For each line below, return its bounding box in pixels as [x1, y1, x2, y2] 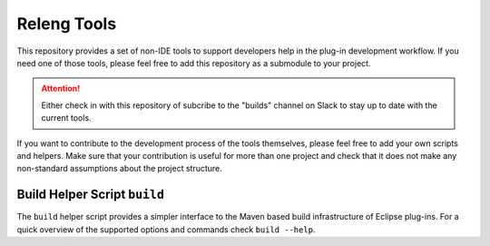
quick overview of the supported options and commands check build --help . [16, 223, 316, 235]
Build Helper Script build [16, 187, 165, 202]
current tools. [41, 113, 92, 123]
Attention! [41, 83, 81, 94]
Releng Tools [16, 14, 117, 34]
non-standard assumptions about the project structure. [16, 163, 222, 174]
